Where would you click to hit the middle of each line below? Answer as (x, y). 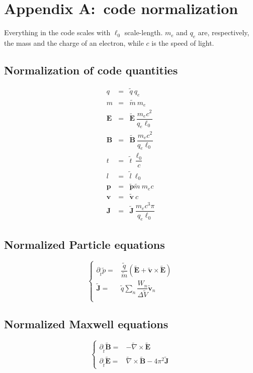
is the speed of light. (183, 42)
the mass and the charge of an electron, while (74, 42)
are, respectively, (224, 32)
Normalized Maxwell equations (86, 324)
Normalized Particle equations (85, 244)
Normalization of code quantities (91, 70)
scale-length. (144, 32)
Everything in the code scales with (57, 32)
